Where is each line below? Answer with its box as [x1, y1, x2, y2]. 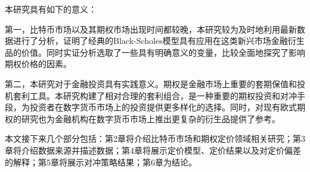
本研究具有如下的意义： [5, 3, 97, 15]
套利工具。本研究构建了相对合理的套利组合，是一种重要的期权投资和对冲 [13, 89, 297, 101]
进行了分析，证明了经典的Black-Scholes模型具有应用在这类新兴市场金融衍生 [13, 34, 305, 47]
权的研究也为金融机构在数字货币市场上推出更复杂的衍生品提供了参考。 [5, 112, 280, 125]
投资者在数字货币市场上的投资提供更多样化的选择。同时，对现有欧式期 [29, 101, 305, 113]
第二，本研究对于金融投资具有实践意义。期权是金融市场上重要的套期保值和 [5, 77, 297, 90]
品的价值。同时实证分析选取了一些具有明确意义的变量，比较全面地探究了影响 [5, 46, 305, 58]
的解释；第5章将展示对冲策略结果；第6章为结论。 [5, 155, 197, 168]
